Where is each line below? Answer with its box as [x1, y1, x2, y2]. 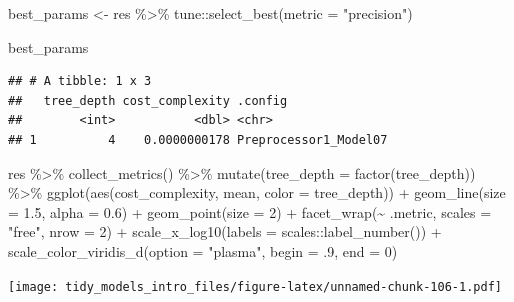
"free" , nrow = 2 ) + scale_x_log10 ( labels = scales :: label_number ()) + [8, 221, 442, 242]
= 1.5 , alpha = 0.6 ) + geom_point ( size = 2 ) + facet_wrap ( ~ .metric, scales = [8, 201, 492, 222]
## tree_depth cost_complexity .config [8, 93, 288, 108]
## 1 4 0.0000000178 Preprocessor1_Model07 [8, 132, 388, 147]
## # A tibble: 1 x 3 [8, 74, 152, 89]
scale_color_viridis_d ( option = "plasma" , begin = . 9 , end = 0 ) [8, 240, 398, 261]
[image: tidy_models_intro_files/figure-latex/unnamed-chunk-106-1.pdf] [8, 279, 502, 294]
